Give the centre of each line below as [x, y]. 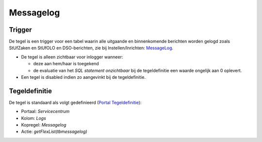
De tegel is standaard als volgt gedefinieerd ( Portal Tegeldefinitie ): [75, 102]
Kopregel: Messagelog [44, 125]
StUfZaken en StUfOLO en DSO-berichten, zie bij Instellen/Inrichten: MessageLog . [91, 48]
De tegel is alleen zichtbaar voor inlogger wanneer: [72, 57]
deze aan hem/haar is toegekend [66, 64]
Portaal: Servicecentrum [45, 112]
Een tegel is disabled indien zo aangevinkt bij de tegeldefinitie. [83, 77]
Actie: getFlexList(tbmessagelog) [54, 132]
